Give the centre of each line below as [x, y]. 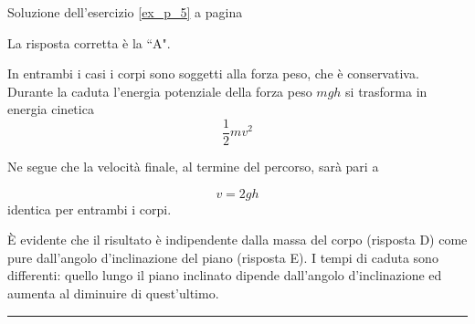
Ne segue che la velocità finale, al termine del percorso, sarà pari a [193, 167]
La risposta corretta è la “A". [89, 42]
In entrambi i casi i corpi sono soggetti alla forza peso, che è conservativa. [213, 73]
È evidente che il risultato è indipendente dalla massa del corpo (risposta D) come [237, 240]
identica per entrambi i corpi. [90, 209]
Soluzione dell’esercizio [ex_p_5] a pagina [125, 12]
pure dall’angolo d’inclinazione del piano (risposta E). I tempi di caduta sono [223, 257]
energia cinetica [51, 109]
